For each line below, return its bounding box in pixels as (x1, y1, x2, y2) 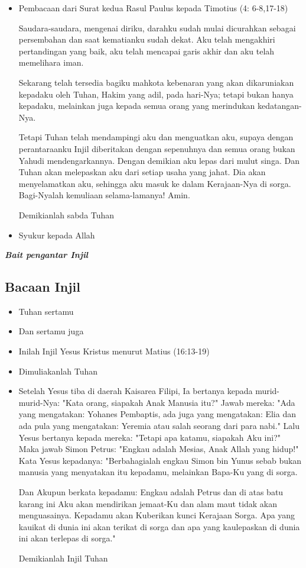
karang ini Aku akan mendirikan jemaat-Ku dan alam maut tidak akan (18, 497, 278, 509)
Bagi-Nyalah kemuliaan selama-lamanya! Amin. (18, 189, 190, 201)
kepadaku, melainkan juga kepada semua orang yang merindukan (18, 99, 255, 112)
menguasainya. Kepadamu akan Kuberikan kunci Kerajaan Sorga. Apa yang (18, 509, 295, 521)
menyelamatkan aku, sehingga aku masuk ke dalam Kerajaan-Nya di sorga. (18, 177, 291, 189)
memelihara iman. (18, 56, 84, 69)
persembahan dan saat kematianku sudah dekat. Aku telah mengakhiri (18, 33, 275, 46)
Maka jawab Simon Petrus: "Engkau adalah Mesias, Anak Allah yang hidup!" (18, 443, 299, 455)
